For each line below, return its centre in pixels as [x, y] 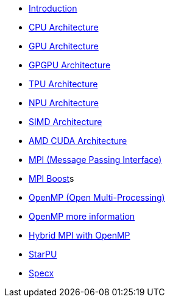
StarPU [43, 254]
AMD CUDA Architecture [78, 141]
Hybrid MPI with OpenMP [80, 235]
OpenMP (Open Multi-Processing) [97, 197]
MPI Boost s [51, 178]
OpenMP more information [82, 216]
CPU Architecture [64, 27]
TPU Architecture [63, 84]
